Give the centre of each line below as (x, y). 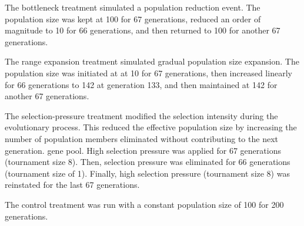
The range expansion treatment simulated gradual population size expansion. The (152, 61)
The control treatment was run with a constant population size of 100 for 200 (144, 204)
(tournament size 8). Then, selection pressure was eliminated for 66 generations (148, 162)
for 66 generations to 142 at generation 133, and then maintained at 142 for (141, 84)
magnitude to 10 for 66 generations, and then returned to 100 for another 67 (143, 30)
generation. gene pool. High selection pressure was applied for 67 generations (143, 150)
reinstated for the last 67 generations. (72, 185)
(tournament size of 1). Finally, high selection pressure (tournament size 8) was (147, 173)
